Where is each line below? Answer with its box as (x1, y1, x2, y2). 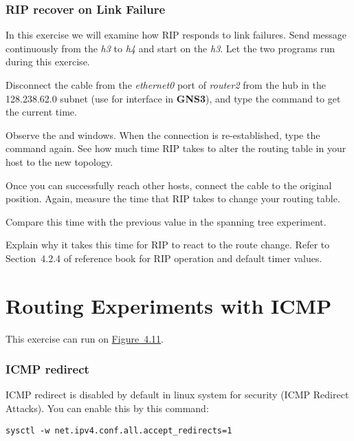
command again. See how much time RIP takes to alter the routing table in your (5, 141, 346, 155)
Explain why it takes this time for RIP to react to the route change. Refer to (5, 237, 330, 252)
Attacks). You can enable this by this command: (5, 401, 209, 416)
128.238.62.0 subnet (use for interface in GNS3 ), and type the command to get (5, 91, 341, 105)
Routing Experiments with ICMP (5, 291, 332, 319)
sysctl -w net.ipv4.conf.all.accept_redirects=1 (5, 425, 232, 435)
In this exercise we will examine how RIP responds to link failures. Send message (5, 28, 347, 42)
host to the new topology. (5, 154, 113, 169)
